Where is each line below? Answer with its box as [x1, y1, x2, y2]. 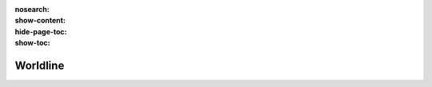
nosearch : [14, 5, 50, 14]
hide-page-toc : [14, 26, 67, 36]
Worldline [14, 58, 65, 72]
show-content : [14, 16, 66, 26]
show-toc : [14, 38, 50, 48]
